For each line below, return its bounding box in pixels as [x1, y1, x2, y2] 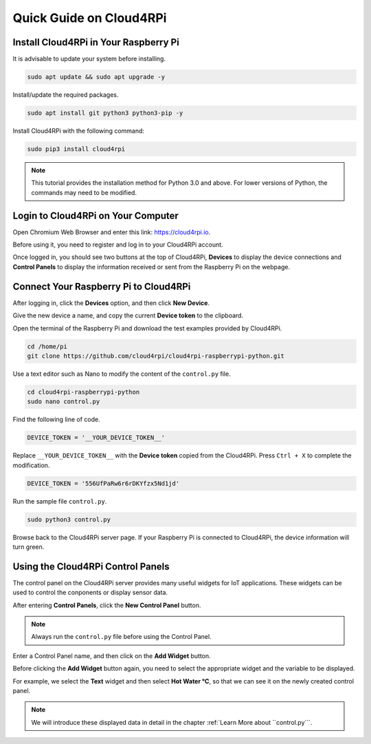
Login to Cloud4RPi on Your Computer [12, 210, 179, 221]
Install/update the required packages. [12, 91, 119, 99]
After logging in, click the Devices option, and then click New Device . [12, 299, 210, 307]
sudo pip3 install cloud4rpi [27, 145, 126, 153]
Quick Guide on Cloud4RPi [12, 10, 167, 25]
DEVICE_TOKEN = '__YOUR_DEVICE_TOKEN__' [27, 433, 165, 442]
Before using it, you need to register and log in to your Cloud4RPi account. [12, 240, 223, 249]
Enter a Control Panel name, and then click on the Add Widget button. [12, 651, 211, 660]
